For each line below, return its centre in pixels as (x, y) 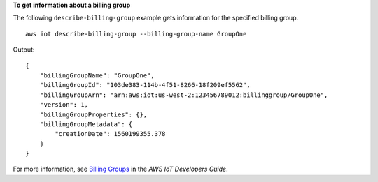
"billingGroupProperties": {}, (93, 114)
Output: (24, 50)
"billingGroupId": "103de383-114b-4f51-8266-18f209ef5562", (145, 85)
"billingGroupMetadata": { (86, 124)
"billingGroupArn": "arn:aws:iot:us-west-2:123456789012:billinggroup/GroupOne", (184, 95)
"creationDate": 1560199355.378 (110, 134)
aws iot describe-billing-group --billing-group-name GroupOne (136, 34)
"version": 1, (64, 105)
